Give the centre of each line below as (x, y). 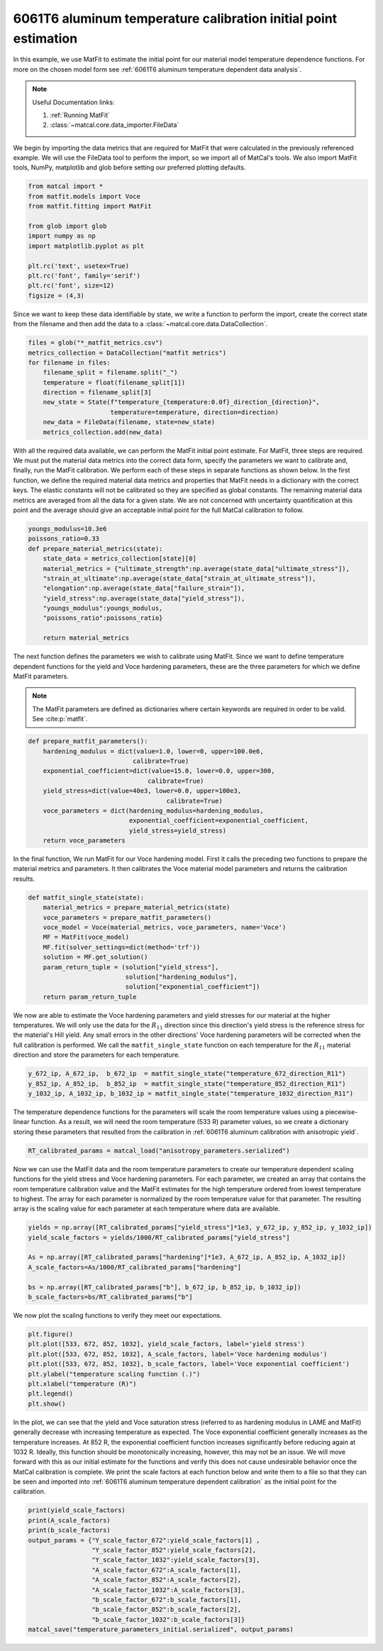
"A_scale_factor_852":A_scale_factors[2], (166, 1580)
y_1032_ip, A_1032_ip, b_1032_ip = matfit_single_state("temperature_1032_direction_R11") (191, 1094)
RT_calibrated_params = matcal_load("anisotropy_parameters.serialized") (159, 1150)
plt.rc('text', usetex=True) (79, 266)
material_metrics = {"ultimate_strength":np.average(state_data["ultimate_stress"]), (196, 568)
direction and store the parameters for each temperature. (96, 1055)
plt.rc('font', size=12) (71, 286)
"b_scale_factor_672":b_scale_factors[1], (166, 1600)
